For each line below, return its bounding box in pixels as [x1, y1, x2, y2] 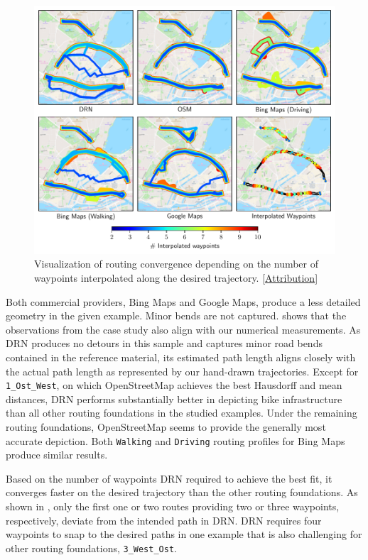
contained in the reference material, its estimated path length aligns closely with [6, 349, 356, 364]
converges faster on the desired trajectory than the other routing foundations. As [6, 485, 358, 500]
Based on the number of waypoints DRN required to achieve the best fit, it [6, 471, 332, 485]
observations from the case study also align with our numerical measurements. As [6, 322, 361, 336]
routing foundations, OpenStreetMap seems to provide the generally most [6, 419, 326, 434]
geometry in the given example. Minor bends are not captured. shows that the [6, 308, 347, 323]
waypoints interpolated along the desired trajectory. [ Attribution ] [34, 270, 318, 285]
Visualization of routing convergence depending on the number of [34, 256, 319, 271]
